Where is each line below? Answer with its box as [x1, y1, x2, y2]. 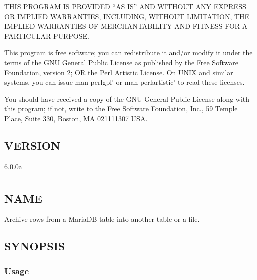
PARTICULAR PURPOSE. [4, 30, 89, 41]
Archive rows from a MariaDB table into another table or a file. [4, 214, 200, 224]
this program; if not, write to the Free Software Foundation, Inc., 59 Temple [4, 103, 238, 114]
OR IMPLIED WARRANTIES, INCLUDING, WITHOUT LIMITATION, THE [4, 11, 250, 21]
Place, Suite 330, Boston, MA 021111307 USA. [4, 113, 148, 123]
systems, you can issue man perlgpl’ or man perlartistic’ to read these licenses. [4, 77, 245, 87]
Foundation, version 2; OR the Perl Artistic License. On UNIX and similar [4, 67, 233, 77]
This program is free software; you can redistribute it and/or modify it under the [4, 47, 253, 58]
